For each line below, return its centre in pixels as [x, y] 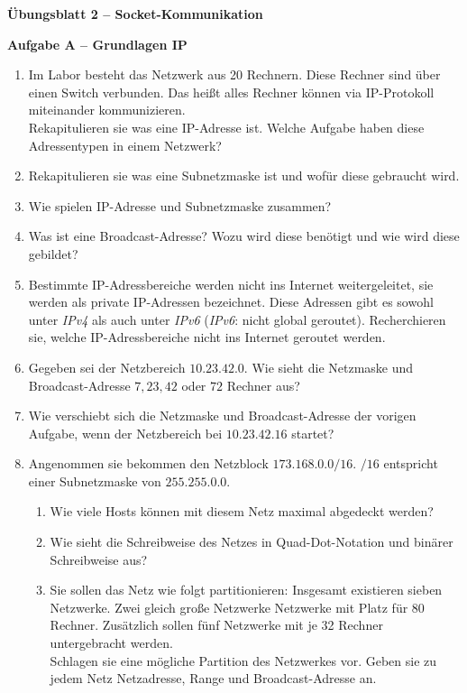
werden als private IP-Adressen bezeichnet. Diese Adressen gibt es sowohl [231, 302]
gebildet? [53, 253]
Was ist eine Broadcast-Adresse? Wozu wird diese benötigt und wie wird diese [244, 236]
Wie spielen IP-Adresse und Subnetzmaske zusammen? [180, 205]
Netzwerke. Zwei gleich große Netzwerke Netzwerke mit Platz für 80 [237, 607]
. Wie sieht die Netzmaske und [329, 367]
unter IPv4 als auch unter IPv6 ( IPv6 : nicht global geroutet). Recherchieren [237, 319]
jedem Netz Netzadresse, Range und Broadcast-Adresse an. [213, 678]
